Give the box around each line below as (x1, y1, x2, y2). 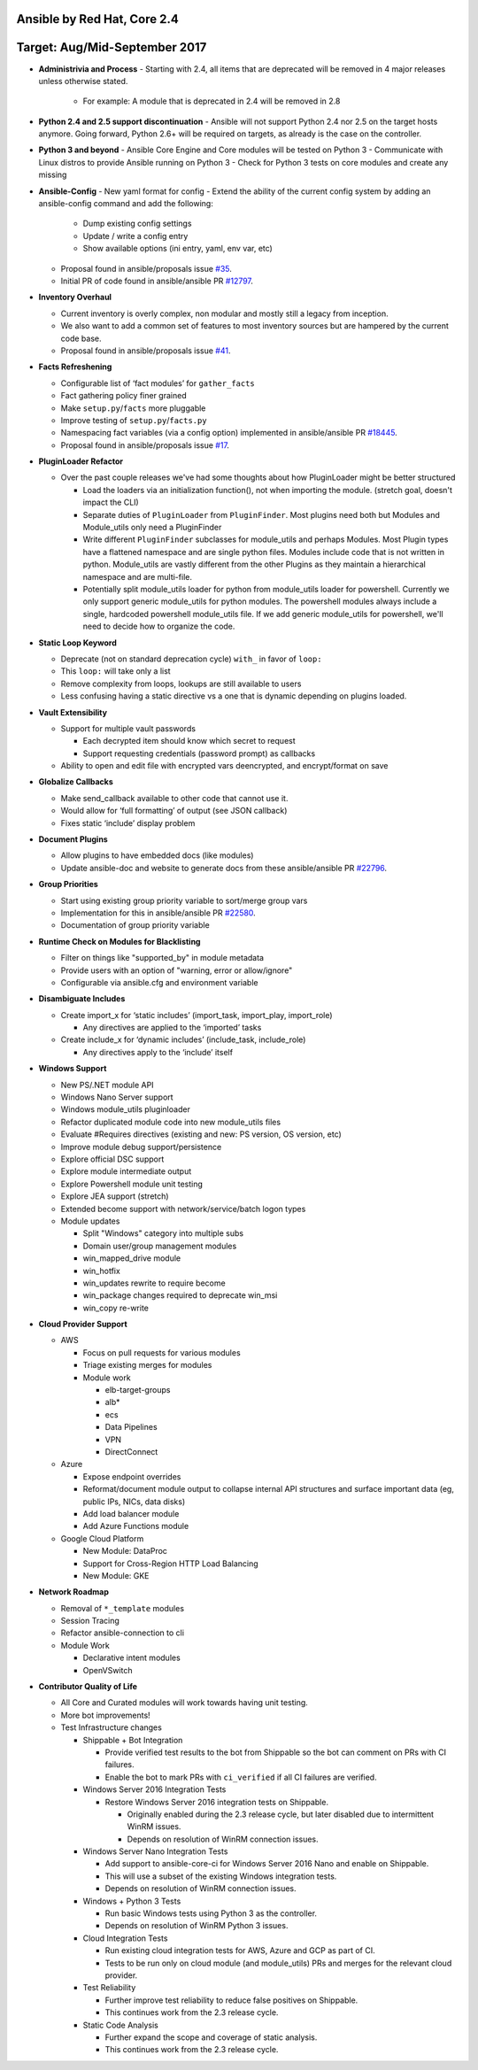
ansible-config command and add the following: (38, 198, 214, 209)
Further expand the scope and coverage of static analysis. (104, 2032, 318, 2043)
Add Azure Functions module (82, 1521, 189, 1532)
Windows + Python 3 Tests (82, 1896, 181, 1906)
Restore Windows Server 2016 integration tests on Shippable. (104, 1796, 329, 1807)
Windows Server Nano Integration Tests (82, 1846, 228, 1857)
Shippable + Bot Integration (82, 1734, 183, 1745)
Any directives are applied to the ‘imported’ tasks (82, 1023, 262, 1033)
